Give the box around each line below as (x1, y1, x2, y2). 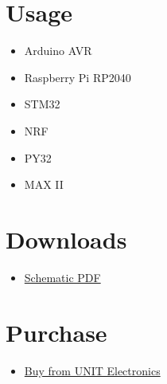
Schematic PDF (24, 268, 101, 285)
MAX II (24, 176, 64, 193)
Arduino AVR (24, 42, 92, 59)
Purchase (6, 315, 107, 348)
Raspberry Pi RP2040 (24, 69, 131, 85)
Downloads (6, 222, 127, 255)
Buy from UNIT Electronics (24, 362, 161, 378)
